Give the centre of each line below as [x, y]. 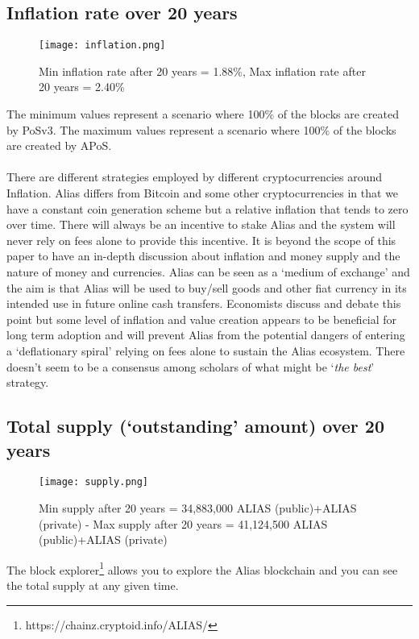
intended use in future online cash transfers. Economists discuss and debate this [204, 303]
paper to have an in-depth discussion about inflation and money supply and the [203, 256]
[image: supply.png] [94, 482]
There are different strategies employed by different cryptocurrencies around [195, 177]
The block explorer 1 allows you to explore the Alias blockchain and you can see [202, 568]
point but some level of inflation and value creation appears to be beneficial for [202, 319]
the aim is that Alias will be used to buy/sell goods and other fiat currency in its [207, 287]
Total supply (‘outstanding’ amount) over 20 [196, 426]
